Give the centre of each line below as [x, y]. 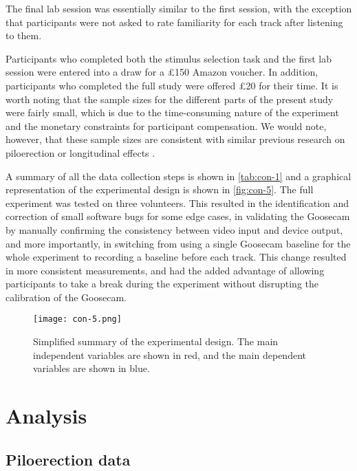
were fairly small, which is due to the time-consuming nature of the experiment [172, 112]
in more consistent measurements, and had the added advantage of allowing [165, 270]
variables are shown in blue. [91, 368]
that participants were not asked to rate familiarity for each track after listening [174, 22]
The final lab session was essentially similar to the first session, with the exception [179, 8]
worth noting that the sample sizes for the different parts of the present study [170, 99]
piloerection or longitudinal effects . [80, 152]
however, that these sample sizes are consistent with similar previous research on [175, 139]
